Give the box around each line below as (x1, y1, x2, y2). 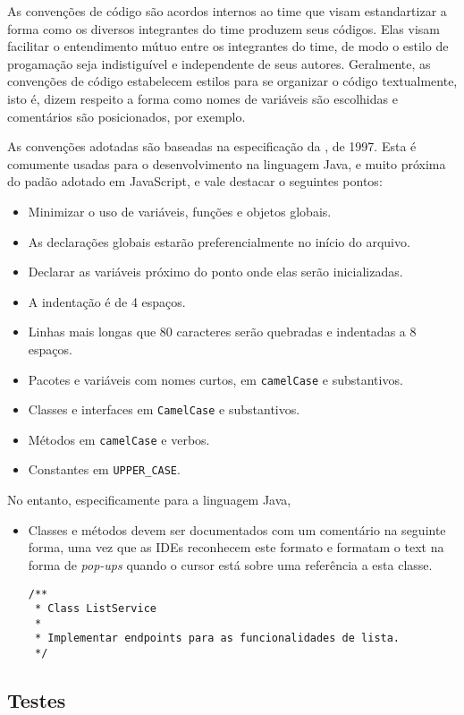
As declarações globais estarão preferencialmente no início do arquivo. (28, 232, 410, 251)
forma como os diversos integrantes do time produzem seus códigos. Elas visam (7, 19, 440, 38)
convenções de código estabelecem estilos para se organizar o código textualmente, (7, 72, 458, 90)
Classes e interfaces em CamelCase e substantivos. (28, 400, 300, 419)
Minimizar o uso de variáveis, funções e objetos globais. (28, 201, 332, 220)
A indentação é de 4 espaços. (28, 292, 186, 311)
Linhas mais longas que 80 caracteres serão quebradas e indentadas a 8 (28, 322, 417, 341)
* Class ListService (34, 602, 156, 616)
